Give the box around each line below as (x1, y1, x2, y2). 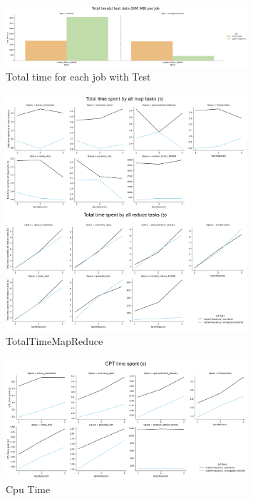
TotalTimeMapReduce (6, 333, 103, 348)
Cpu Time (6, 481, 51, 496)
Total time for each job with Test (6, 69, 151, 84)
